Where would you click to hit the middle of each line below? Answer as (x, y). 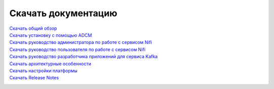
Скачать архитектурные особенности (50, 64)
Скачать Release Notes (34, 78)
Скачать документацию (63, 13)
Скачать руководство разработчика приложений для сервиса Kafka (83, 57)
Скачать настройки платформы (44, 70)
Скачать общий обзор (33, 28)
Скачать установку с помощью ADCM (51, 35)
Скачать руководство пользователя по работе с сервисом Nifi (77, 49)
